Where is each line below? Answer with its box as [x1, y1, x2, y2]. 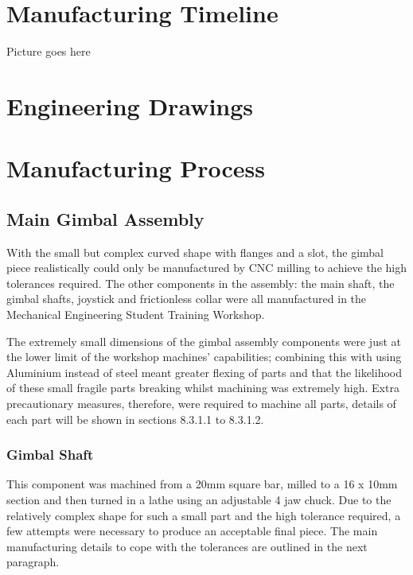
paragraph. [6, 554, 60, 570]
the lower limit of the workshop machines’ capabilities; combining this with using [6, 348, 402, 365]
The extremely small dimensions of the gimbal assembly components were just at [6, 332, 401, 349]
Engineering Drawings [6, 89, 254, 122]
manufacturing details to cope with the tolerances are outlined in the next [6, 538, 368, 554]
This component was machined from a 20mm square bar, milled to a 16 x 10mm [6, 476, 398, 492]
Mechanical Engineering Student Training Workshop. [6, 306, 265, 323]
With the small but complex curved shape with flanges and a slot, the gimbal [6, 243, 384, 260]
